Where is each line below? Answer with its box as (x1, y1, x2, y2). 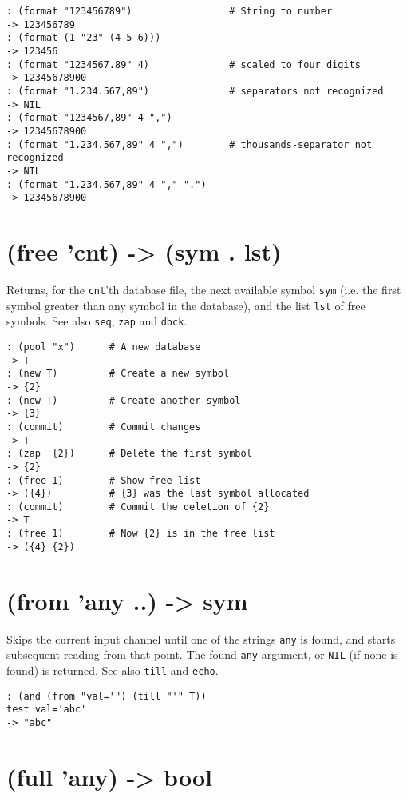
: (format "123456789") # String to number (6, 6, 333, 17)
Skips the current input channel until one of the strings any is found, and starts (6, 630, 396, 647)
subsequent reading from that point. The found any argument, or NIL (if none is (6, 646, 398, 663)
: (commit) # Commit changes (6, 421, 201, 433)
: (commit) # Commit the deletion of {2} (6, 501, 270, 513)
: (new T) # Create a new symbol (6, 368, 230, 380)
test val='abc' (6, 704, 87, 716)
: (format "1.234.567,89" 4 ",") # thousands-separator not (6, 138, 373, 150)
